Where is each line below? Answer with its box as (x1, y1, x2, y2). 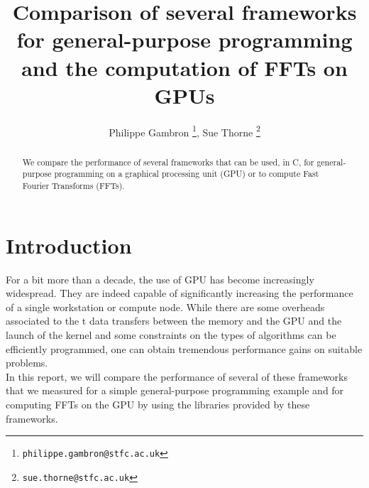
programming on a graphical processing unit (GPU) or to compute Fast (54, 168, 319, 180)
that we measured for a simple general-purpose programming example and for (6, 383, 344, 398)
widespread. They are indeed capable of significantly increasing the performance (6, 286, 353, 300)
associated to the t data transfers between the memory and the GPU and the (6, 313, 342, 328)
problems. (6, 355, 48, 370)
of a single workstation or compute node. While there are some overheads (6, 299, 325, 314)
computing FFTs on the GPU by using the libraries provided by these (6, 396, 310, 411)
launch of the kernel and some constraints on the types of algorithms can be (6, 327, 336, 342)
